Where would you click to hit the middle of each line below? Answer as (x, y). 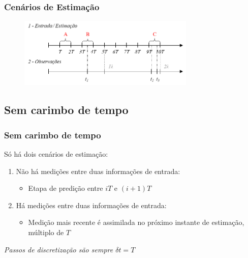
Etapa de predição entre (66, 188)
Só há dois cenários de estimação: (56, 153)
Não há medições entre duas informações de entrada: (98, 171)
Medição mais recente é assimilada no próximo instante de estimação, (136, 222)
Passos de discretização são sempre (59, 249)
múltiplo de (46, 232)
